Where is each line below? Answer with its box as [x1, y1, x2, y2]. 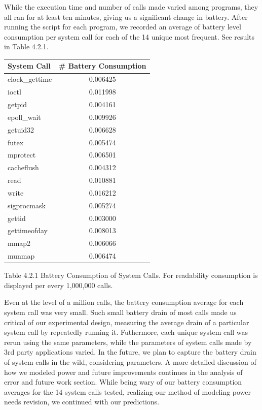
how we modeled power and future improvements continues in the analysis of [4, 366, 243, 377]
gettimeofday [8, 225, 48, 236]
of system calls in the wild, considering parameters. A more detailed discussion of [4, 356, 256, 367]
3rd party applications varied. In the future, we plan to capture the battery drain [4, 346, 256, 357]
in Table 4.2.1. [4, 41, 49, 52]
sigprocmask [8, 200, 46, 210]
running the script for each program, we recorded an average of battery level [4, 21, 241, 32]
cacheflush [8, 162, 39, 173]
